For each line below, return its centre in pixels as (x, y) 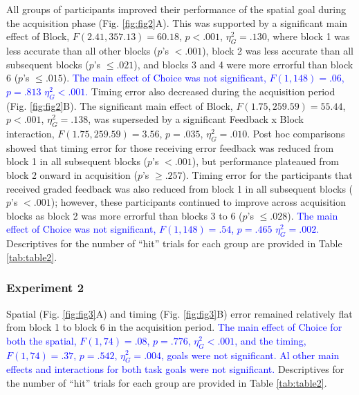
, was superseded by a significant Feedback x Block (196, 119)
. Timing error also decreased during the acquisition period (210, 91)
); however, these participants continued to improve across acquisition (199, 202)
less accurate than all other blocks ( (82, 50)
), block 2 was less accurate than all (278, 50)
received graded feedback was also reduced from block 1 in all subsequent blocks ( (180, 188)
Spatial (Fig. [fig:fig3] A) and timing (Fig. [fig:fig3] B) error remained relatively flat (179, 313)
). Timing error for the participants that (267, 174)
